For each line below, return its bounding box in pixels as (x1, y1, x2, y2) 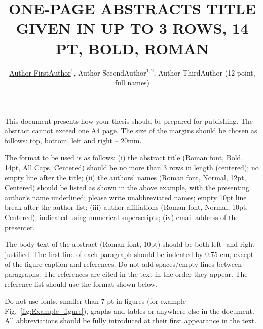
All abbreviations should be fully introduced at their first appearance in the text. (5, 315, 257, 326)
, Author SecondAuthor (73, 67, 146, 78)
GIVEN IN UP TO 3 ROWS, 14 (16, 18, 249, 39)
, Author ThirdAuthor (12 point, (154, 67, 255, 78)
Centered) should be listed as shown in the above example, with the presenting (5, 182, 250, 193)
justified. (5, 248, 31, 259)
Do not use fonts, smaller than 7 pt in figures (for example (5, 296, 186, 306)
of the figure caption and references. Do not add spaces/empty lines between (5, 259, 242, 269)
